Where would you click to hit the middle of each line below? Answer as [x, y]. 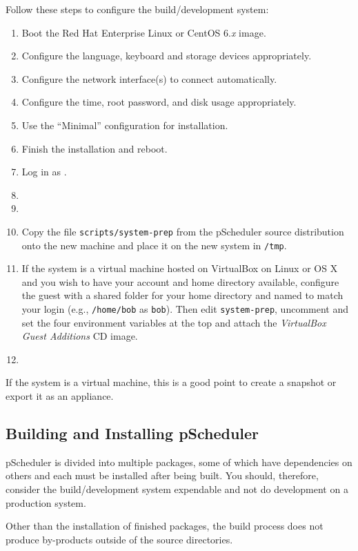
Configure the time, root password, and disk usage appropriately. [159, 102]
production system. [46, 502]
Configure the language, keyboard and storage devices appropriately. [167, 56]
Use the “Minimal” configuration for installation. [125, 125]
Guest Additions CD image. [80, 336]
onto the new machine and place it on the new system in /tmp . [154, 245]
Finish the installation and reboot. [95, 148]
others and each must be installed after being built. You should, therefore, [162, 475]
